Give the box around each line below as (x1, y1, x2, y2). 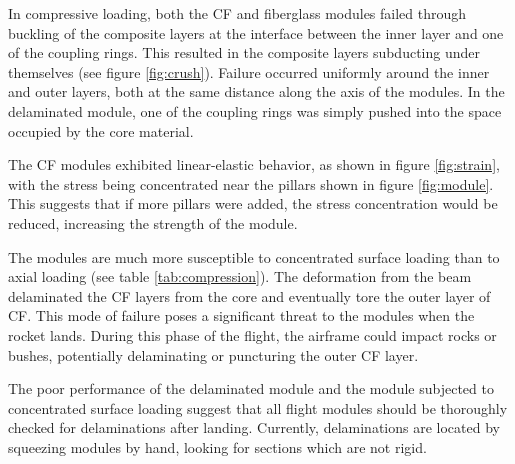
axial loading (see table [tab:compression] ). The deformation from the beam (8, 266, 472, 287)
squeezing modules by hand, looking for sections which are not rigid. (8, 436, 427, 457)
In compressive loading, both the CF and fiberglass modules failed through (8, 3, 467, 23)
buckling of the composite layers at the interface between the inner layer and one (8, 22, 504, 43)
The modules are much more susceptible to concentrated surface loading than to (8, 246, 500, 267)
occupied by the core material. (8, 120, 194, 141)
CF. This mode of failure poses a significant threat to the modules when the (8, 305, 475, 326)
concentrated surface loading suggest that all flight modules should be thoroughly (8, 397, 508, 418)
